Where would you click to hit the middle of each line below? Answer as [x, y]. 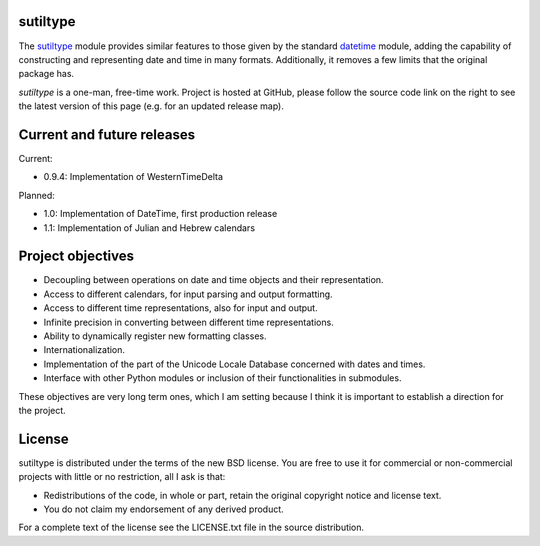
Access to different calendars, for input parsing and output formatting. [188, 294]
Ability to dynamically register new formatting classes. [155, 336]
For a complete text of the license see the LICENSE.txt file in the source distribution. [191, 527]
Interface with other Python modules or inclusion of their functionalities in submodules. [222, 378]
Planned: [36, 195]
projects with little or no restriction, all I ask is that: [122, 477]
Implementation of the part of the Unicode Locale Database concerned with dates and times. [234, 364]
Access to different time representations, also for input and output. [181, 308]
